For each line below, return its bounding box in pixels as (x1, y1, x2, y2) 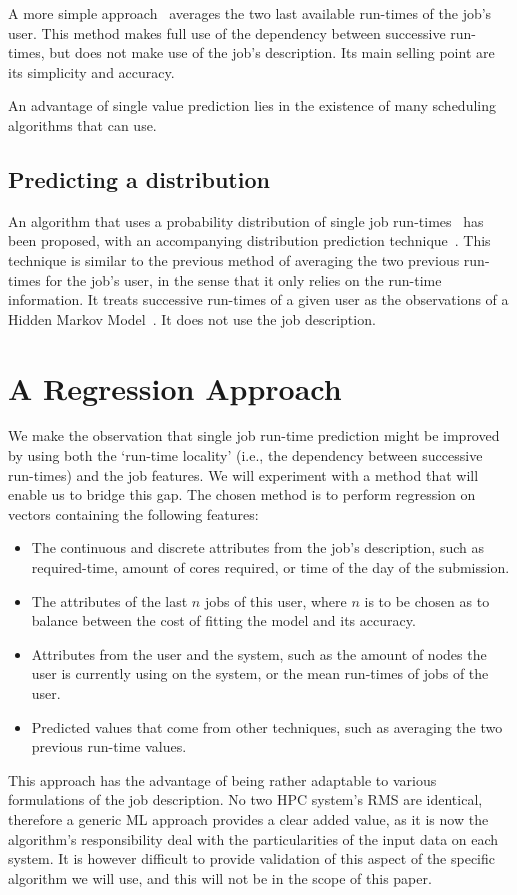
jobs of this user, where (204, 590, 347, 611)
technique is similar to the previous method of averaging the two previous (8, 249, 460, 270)
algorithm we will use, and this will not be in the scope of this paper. (8, 867, 432, 888)
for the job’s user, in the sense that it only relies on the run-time (45, 269, 442, 290)
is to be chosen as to (364, 590, 490, 611)
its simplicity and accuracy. (8, 61, 175, 82)
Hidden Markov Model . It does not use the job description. (8, 308, 376, 329)
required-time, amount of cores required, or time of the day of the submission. (31, 557, 510, 578)
